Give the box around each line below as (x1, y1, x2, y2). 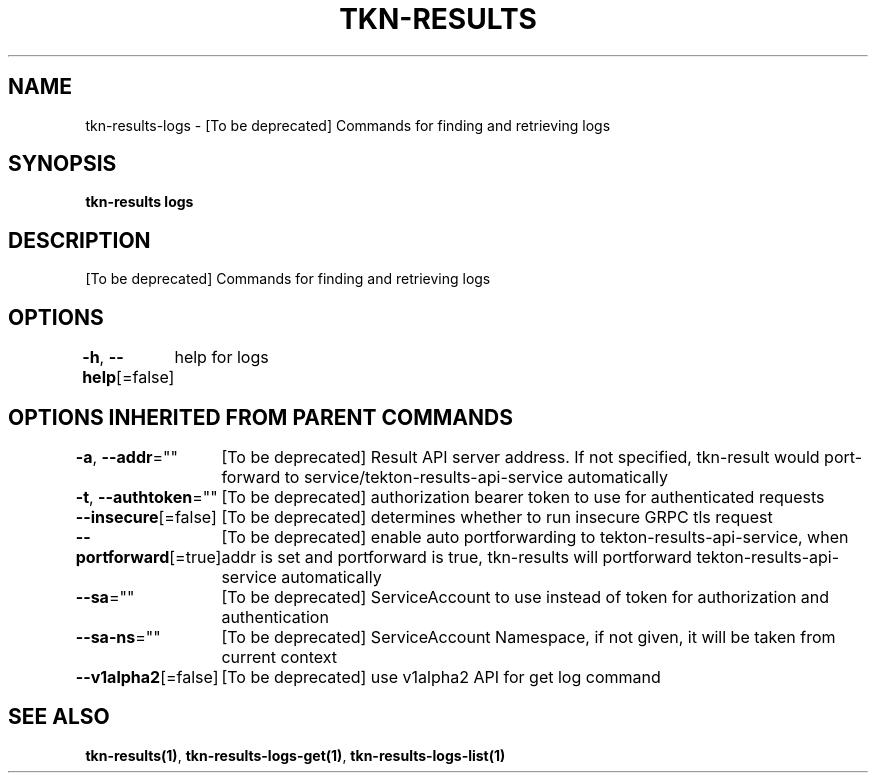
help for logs (174, 347, 269, 368)
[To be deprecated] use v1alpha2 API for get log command (221, 666, 661, 687)
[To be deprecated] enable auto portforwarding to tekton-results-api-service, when (221, 526, 849, 547)
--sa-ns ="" (75, 626, 161, 647)
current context (221, 646, 338, 667)
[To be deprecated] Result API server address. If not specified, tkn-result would (221, 446, 820, 467)
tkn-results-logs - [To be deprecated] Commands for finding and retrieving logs (85, 116, 611, 134)
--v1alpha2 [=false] (75, 666, 219, 687)
